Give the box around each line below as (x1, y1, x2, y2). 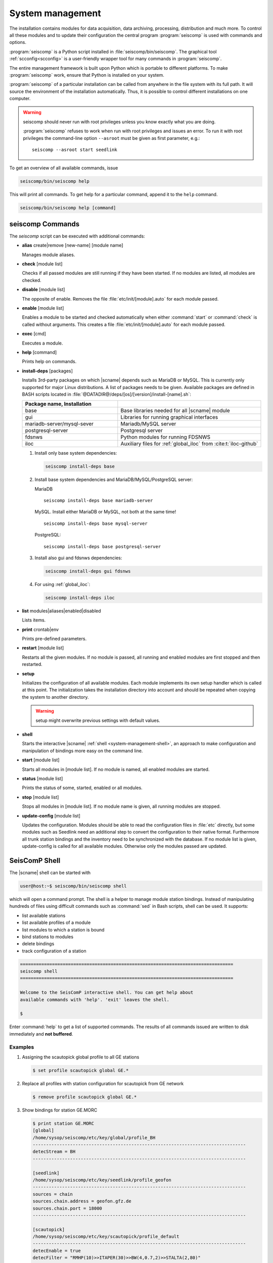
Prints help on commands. (22, 359, 77, 365)
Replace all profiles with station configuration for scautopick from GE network (22, 1080, 184, 1086)
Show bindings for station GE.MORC (22, 1107, 98, 1113)
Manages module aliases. (22, 252, 75, 258)
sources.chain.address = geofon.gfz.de (32, 1198, 131, 1204)
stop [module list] (22, 794, 59, 800)
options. (9, 39, 27, 45)
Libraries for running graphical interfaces (120, 414, 218, 421)
